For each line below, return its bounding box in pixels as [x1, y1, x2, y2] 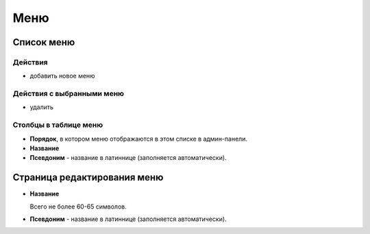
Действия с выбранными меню [12, 89, 125, 99]
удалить [29, 103, 54, 111]
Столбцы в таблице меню [12, 120, 103, 130]
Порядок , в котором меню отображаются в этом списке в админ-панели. [29, 134, 248, 143]
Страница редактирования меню [12, 172, 164, 183]
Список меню [12, 36, 75, 48]
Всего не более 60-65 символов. [29, 202, 127, 211]
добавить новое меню [29, 72, 95, 80]
